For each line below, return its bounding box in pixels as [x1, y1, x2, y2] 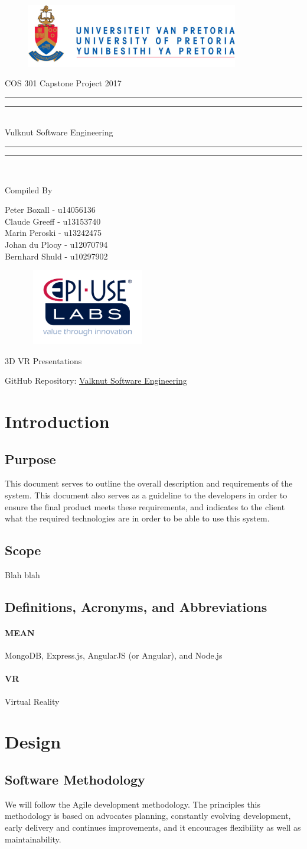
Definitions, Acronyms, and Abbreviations [5, 598, 267, 616]
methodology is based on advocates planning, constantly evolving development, [5, 809, 291, 822]
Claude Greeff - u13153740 [5, 215, 101, 227]
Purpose [5, 449, 56, 468]
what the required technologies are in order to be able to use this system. [5, 512, 270, 524]
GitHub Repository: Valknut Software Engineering [5, 374, 187, 387]
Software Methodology [5, 770, 145, 788]
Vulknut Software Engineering [5, 126, 113, 138]
